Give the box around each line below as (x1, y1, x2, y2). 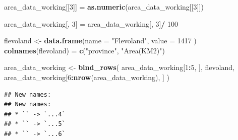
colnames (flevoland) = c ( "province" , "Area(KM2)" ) (4, 45, 165, 55)
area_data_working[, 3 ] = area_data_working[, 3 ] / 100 (4, 18, 178, 29)
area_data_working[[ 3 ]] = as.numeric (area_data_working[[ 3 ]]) (4, 2, 204, 12)
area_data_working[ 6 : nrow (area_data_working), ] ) (4, 72, 170, 82)
